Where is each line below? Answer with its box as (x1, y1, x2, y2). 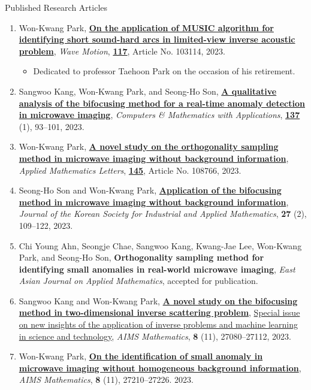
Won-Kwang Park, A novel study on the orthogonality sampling (19, 140, 279, 153)
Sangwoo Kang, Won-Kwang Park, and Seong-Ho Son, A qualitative (19, 84, 277, 97)
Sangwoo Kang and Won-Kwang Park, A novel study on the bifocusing (19, 294, 298, 307)
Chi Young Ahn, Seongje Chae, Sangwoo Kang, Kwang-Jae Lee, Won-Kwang (19, 239, 302, 252)
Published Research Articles (5, 1, 108, 13)
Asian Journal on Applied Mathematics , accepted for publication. (19, 274, 258, 287)
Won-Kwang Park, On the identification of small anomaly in (19, 350, 263, 362)
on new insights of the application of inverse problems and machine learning (19, 318, 298, 331)
